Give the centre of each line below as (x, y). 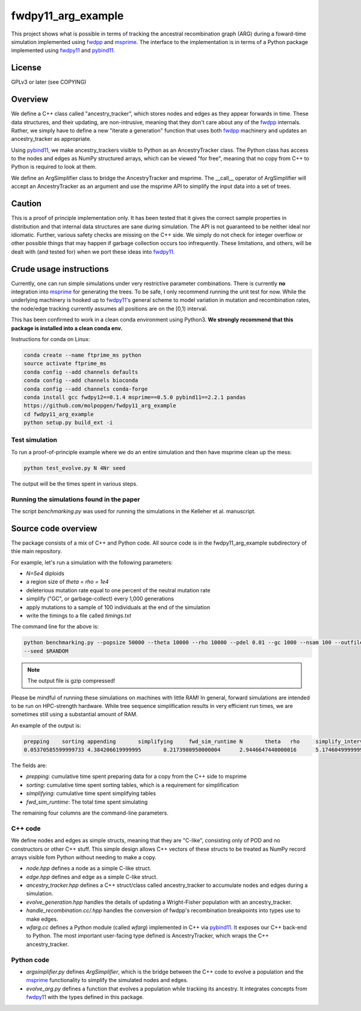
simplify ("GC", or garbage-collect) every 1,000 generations (100, 599)
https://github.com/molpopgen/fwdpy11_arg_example (100, 406)
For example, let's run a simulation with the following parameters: (92, 562)
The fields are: (29, 766)
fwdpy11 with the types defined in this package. (85, 997)
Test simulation (34, 440)
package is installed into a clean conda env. (67, 328)
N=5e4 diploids (45, 574)
